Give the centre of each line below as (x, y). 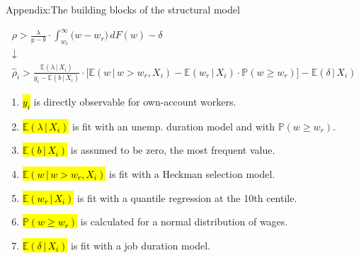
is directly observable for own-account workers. (135, 102)
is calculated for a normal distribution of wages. (184, 221)
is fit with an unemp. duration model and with (173, 126)
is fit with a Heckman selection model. (192, 174)
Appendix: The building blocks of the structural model (123, 9)
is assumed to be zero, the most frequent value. (173, 150)
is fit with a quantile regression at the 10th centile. (187, 197)
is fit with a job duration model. (141, 245)
